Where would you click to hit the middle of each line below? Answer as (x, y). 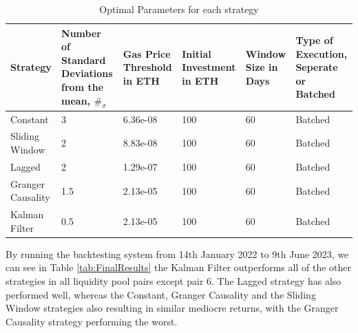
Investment (209, 67)
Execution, (322, 53)
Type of (314, 40)
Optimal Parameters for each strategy (179, 9)
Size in (262, 67)
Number (81, 33)
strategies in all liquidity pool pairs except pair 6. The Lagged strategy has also (173, 281)
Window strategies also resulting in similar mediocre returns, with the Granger (172, 308)
